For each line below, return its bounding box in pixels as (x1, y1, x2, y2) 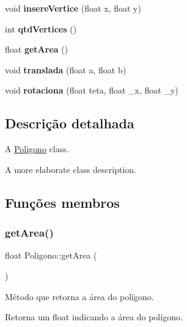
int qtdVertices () (5, 22, 77, 35)
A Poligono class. (5, 142, 69, 155)
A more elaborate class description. (5, 163, 136, 175)
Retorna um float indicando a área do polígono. (5, 310, 183, 323)
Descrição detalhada (5, 114, 134, 133)
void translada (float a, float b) (5, 63, 127, 76)
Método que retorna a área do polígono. (5, 290, 154, 303)
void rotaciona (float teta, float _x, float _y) (5, 84, 178, 97)
